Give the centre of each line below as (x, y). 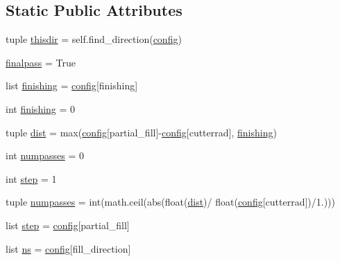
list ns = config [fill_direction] (68, 248)
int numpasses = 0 (45, 155)
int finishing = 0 (41, 108)
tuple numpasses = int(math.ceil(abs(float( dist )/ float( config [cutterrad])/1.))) (171, 202)
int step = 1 (31, 178)
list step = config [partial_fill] (68, 225)
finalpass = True (41, 62)
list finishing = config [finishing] (72, 85)
